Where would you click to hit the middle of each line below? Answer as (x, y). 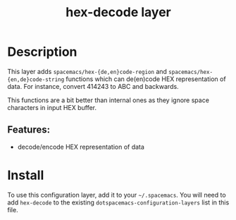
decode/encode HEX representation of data (81, 147)
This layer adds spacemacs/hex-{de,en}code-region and (87, 71)
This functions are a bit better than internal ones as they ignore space (108, 100)
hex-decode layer (118, 12)
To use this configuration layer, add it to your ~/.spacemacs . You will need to (117, 195)
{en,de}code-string (36, 79)
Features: (29, 130)
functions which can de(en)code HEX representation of (146, 79)
